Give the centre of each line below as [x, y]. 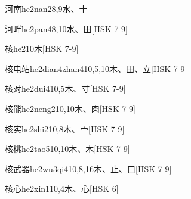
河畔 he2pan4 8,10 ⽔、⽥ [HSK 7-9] [66, 28]
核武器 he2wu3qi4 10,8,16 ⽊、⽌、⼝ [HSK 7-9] [88, 168]
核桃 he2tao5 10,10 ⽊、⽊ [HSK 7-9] [67, 149]
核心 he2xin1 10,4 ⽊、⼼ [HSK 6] [62, 189]
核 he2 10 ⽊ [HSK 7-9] [42, 49]
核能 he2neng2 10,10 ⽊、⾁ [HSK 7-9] [70, 108]
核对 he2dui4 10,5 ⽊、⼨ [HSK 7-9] [65, 88]
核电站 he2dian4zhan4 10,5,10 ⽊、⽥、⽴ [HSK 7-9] [96, 68]
